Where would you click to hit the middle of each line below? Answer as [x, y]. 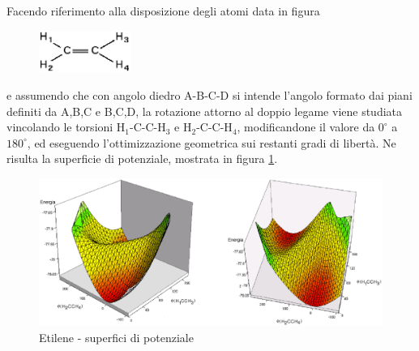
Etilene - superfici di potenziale [116, 337]
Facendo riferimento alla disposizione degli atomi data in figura [163, 11]
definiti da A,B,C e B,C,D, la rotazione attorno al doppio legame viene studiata [205, 111]
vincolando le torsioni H [66, 127]
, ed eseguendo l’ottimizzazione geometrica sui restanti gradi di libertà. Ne [212, 142]
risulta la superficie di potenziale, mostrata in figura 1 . [142, 158]
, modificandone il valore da [306, 127]
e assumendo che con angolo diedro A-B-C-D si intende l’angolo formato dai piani [209, 95]
